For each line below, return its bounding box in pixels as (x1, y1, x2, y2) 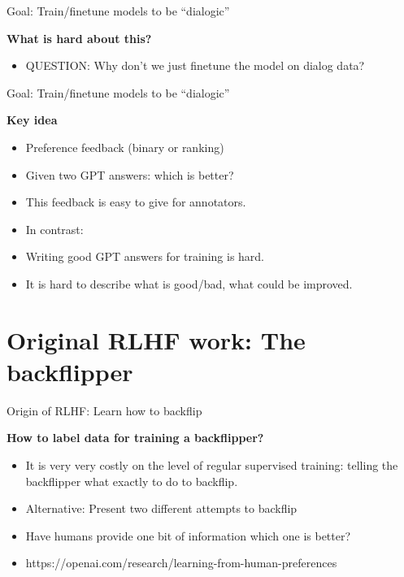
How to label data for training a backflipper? (7, 429, 264, 446)
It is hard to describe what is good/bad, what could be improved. (25, 275, 353, 292)
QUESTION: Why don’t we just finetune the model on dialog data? (25, 57, 365, 74)
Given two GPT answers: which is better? (25, 166, 234, 183)
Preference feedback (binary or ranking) (25, 138, 224, 155)
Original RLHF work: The (7, 323, 306, 356)
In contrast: (25, 220, 84, 237)
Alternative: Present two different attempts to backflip (25, 500, 298, 517)
